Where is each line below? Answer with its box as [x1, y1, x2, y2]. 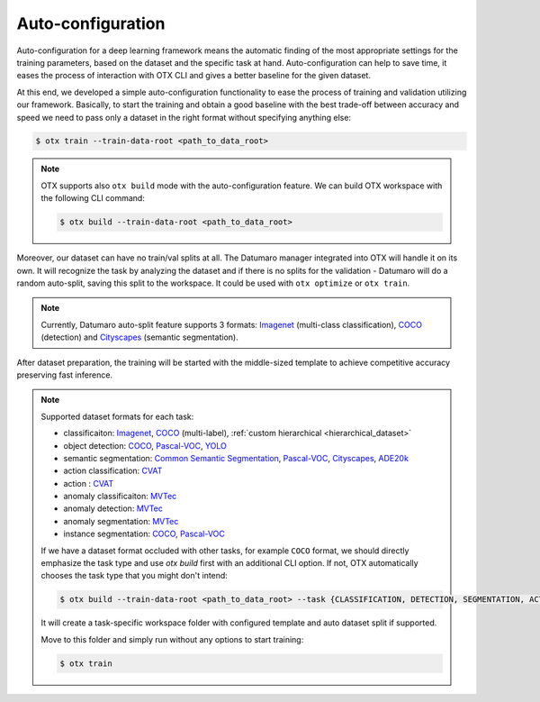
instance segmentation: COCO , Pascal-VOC [63, 528, 225, 540]
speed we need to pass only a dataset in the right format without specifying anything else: [16, 112, 351, 123]
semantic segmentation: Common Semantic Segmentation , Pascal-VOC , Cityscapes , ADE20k [63, 452, 409, 463]
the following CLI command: [40, 193, 146, 204]
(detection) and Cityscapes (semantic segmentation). [40, 332, 238, 342]
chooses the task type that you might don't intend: [40, 570, 229, 581]
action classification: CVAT [63, 465, 163, 477]
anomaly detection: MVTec [63, 503, 164, 514]
